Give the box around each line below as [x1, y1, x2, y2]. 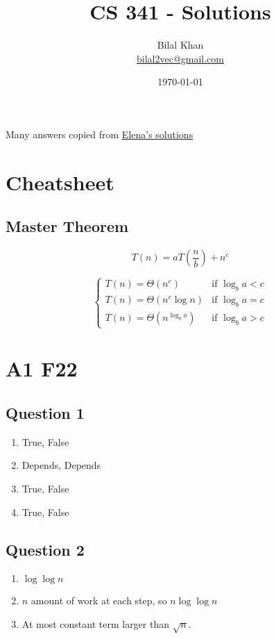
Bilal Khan [157, 38, 204, 52]
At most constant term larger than [21, 617, 169, 631]
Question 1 [6, 402, 85, 424]
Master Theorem [6, 215, 129, 237]
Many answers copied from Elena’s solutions [6, 126, 193, 141]
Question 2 [6, 538, 85, 560]
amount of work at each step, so [31, 593, 167, 608]
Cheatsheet [6, 167, 114, 196]
